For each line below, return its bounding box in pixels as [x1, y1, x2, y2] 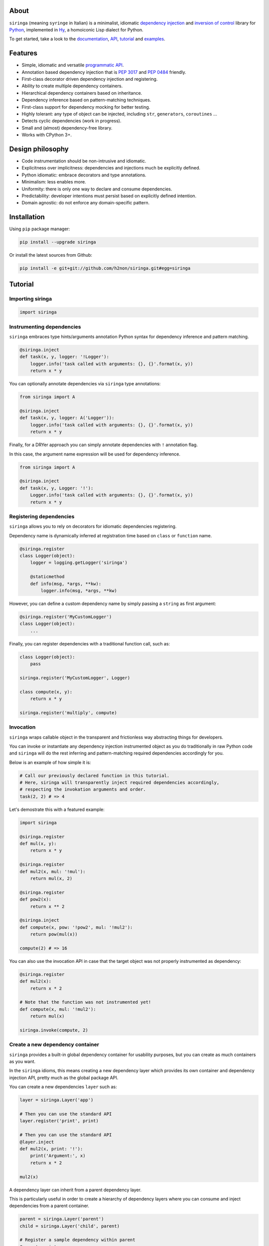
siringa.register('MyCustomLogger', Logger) [19, 675, 131, 680]
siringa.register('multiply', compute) [19, 710, 117, 715]
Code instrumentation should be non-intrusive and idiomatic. [21, 158, 146, 164]
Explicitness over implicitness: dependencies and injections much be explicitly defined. [21, 165, 201, 171]
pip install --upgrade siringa [19, 239, 97, 245]
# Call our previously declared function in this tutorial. [19, 773, 170, 779]
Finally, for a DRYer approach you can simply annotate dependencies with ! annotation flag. [9, 442, 198, 448]
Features [9, 49, 37, 57]
